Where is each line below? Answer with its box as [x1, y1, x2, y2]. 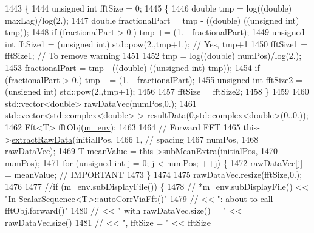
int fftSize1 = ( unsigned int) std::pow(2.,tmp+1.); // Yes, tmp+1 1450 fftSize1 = [5, 37, 308, 50]
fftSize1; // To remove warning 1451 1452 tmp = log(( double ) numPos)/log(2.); [5, 49, 302, 62]
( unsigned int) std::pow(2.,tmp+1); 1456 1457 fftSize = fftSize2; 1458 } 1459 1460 [5, 85, 309, 98]
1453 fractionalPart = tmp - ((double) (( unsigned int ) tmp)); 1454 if [5, 61, 260, 73]
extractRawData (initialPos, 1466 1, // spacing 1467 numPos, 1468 [11, 132, 259, 145]
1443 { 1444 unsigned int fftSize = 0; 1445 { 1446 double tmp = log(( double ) [5, 2, 292, 14]
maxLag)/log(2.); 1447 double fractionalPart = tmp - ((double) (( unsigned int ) [5, 13, 299, 26]
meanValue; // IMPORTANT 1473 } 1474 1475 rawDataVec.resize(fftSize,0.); [14, 168, 302, 181]
